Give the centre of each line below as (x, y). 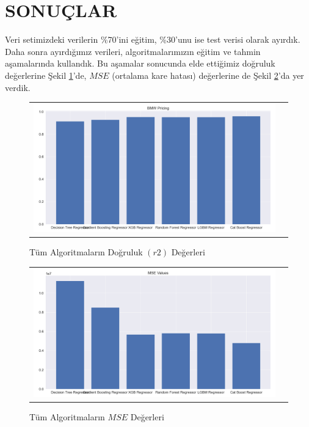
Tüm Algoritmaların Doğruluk (86, 252)
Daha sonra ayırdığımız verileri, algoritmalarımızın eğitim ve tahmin (133, 51)
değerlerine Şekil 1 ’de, (46, 75)
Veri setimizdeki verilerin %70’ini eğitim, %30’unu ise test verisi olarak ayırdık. (153, 39)
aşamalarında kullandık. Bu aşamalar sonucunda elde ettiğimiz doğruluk (140, 63)
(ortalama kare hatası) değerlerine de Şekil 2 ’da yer (208, 75)
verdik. (18, 87)
